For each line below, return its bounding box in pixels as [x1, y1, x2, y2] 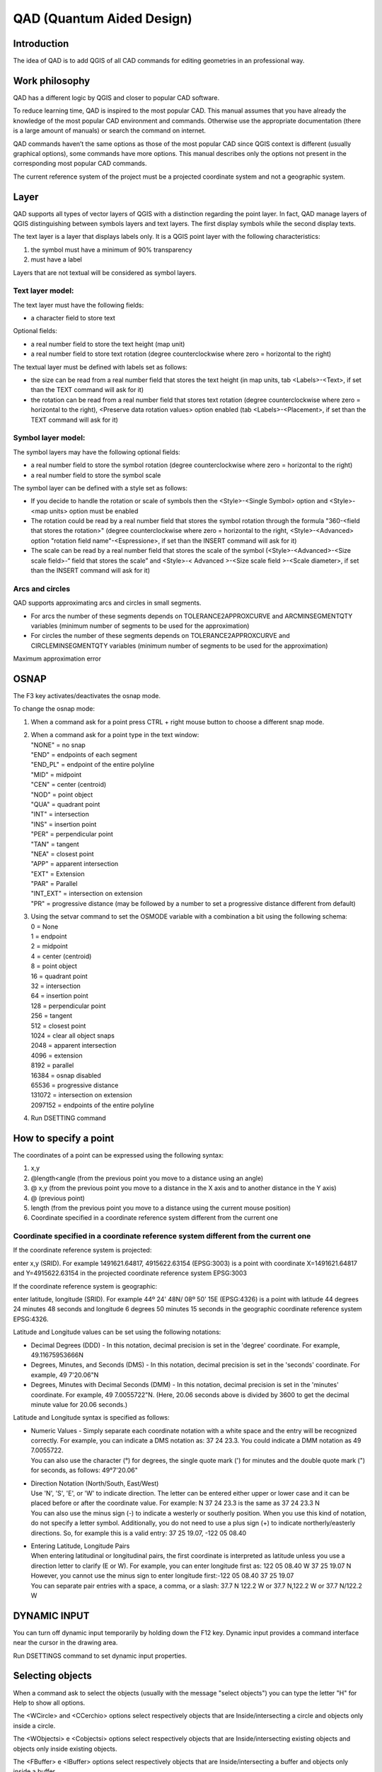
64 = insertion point [30, 992, 88, 1000]
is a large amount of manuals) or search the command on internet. [13, 126, 207, 135]
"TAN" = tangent [30, 840, 79, 848]
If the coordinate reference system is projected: [13, 1246, 152, 1255]
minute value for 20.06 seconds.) [30, 1400, 128, 1408]
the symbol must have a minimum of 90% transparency [30, 245, 192, 254]
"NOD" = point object [30, 790, 93, 799]
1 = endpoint [30, 932, 67, 941]
